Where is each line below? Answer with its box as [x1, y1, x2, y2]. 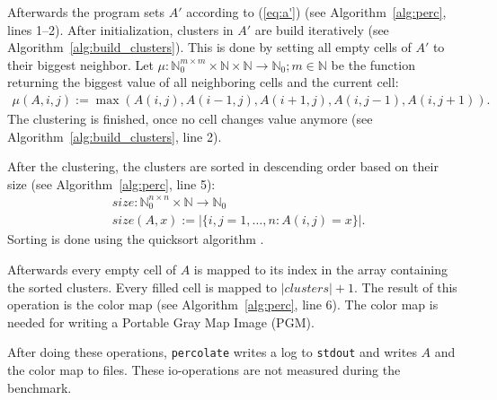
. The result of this [353, 277, 457, 296]
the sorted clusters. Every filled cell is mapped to [7, 277, 278, 296]
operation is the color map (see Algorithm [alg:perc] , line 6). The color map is [7, 295, 439, 314]
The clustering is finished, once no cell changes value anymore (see [7, 109, 373, 127]
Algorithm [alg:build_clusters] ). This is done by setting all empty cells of [7, 38, 412, 57]
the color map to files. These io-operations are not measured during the [7, 361, 401, 379]
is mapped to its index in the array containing [193, 259, 448, 278]
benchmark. [7, 378, 72, 396]
